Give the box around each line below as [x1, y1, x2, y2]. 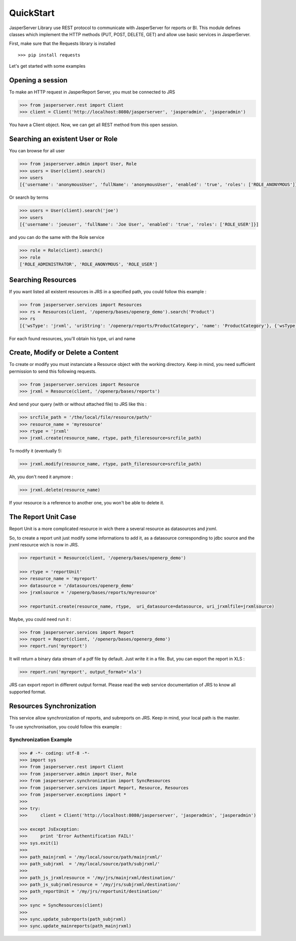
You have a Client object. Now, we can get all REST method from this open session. [9, 122, 179, 128]
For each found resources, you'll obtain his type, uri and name [9, 335, 136, 341]
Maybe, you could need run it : [9, 616, 72, 622]
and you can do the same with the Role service [9, 234, 105, 240]
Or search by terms [9, 194, 49, 200]
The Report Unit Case [9, 513, 76, 521]
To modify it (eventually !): [9, 448, 63, 454]
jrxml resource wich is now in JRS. [9, 542, 79, 547]
